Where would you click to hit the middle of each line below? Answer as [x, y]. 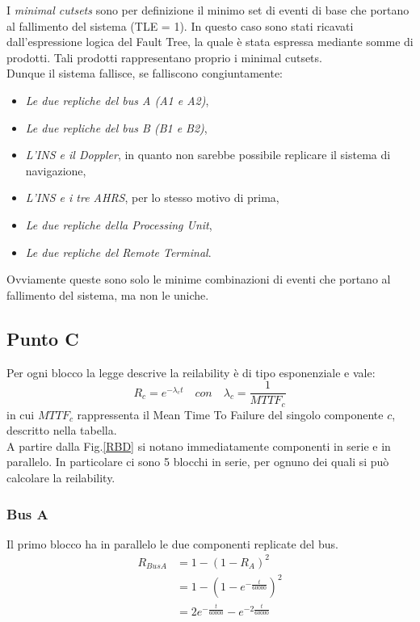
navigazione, [56, 170]
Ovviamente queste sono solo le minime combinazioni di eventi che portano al [199, 279]
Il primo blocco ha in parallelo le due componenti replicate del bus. [172, 543]
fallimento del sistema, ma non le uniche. [108, 294]
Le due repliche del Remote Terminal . [118, 252]
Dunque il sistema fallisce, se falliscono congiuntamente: [145, 73]
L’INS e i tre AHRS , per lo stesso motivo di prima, [152, 198]
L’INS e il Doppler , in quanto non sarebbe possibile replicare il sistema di [208, 155]
